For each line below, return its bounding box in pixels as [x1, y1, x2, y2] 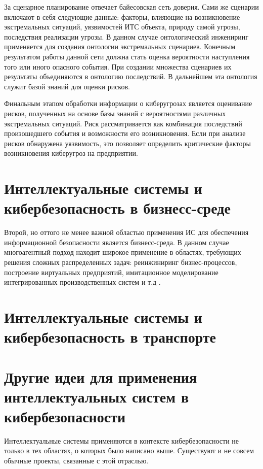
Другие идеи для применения [4, 366, 197, 387]
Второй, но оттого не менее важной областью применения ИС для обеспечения [4, 227, 249, 238]
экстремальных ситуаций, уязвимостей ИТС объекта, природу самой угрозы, [4, 21, 240, 32]
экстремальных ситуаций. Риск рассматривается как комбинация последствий [4, 118, 242, 128]
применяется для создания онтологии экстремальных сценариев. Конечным [4, 41, 236, 52]
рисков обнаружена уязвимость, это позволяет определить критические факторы [4, 138, 251, 148]
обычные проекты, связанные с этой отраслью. [4, 455, 149, 466]
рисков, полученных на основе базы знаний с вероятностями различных [4, 108, 226, 118]
